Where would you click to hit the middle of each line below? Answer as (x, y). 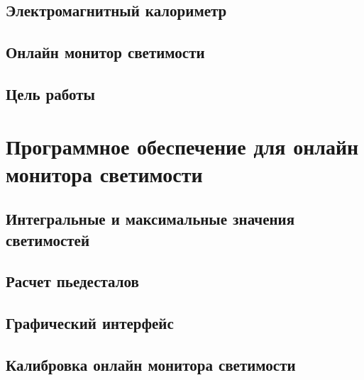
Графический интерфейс (90, 323)
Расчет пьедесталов (72, 281)
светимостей (48, 239)
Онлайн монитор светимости (105, 52)
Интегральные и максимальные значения (150, 219)
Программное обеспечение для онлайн (182, 146)
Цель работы (50, 93)
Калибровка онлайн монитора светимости (151, 365)
